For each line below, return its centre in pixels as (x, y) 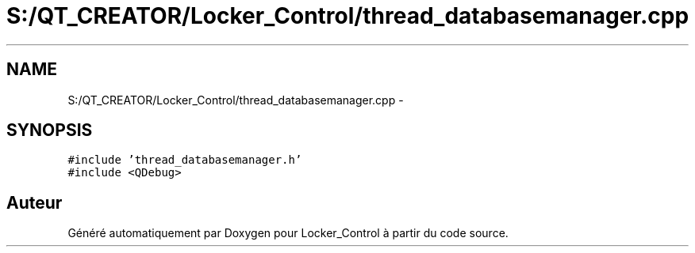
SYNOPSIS (50, 130)
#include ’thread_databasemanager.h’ (185, 160)
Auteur (35, 202)
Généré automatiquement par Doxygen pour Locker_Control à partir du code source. (288, 233)
